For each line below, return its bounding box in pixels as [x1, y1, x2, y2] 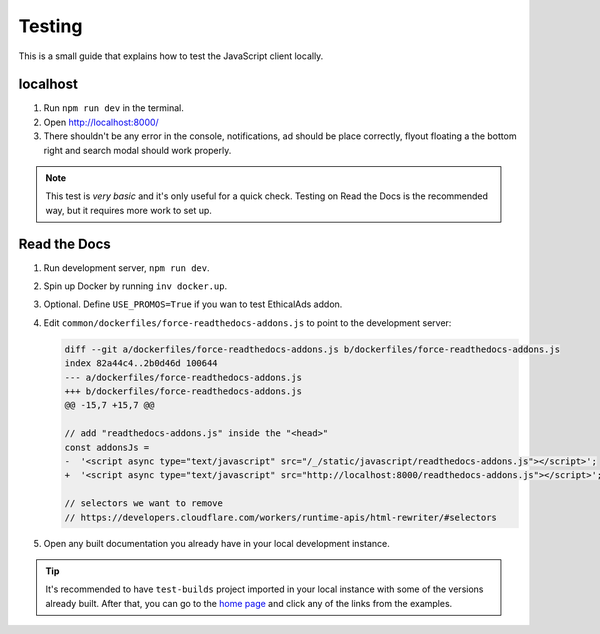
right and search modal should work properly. [43, 144, 232, 156]
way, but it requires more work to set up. [45, 204, 212, 216]
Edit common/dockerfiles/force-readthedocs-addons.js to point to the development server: [43, 316, 452, 329]
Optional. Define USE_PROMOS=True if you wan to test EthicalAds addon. [43, 298, 343, 310]
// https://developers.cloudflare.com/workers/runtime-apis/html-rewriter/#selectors [64, 511, 497, 523]
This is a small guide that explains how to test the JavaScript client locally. [18, 50, 324, 62]
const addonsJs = [64, 441, 150, 453]
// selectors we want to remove [64, 498, 224, 509]
